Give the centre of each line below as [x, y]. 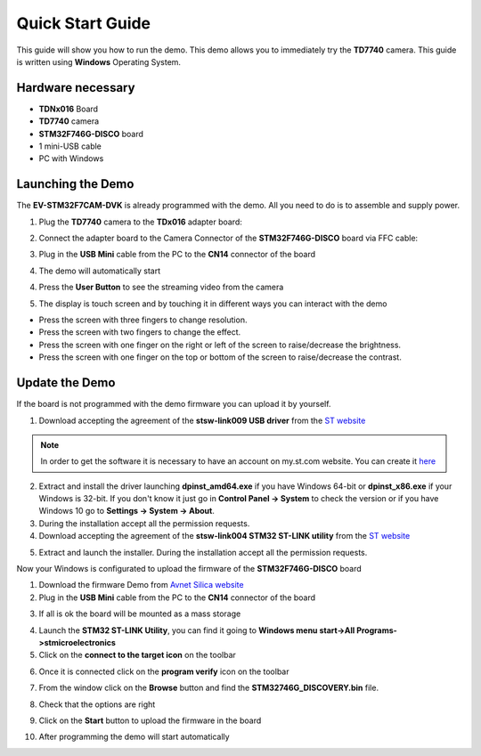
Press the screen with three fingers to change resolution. [143, 320]
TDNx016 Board [68, 109]
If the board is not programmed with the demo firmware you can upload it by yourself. [174, 404]
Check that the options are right [97, 704]
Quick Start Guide [84, 23]
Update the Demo [66, 383]
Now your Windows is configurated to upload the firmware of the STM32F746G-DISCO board [189, 569]
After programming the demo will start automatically [135, 737]
